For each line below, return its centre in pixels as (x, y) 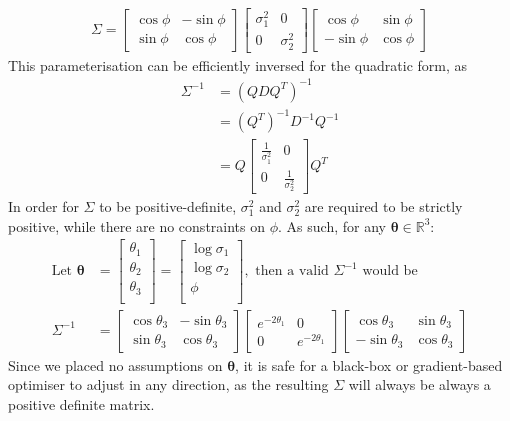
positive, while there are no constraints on (137, 225)
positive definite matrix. (81, 404)
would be (390, 271)
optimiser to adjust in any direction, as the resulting (168, 384)
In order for (43, 206)
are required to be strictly (383, 206)
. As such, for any (332, 225)
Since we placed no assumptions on (115, 364)
